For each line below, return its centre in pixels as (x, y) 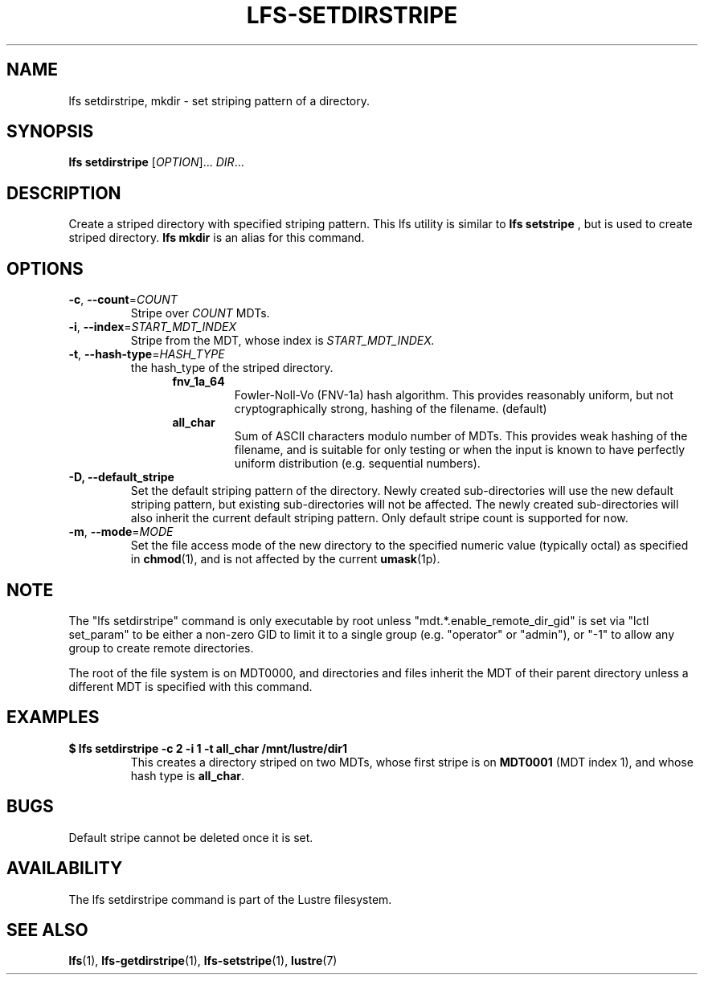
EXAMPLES (53, 717)
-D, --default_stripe (121, 477)
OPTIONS (45, 268)
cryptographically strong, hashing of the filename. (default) (391, 409)
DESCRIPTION (64, 193)
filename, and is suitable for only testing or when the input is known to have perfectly (460, 450)
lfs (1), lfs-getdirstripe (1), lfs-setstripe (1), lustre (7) (203, 961)
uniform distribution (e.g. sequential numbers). (357, 464)
